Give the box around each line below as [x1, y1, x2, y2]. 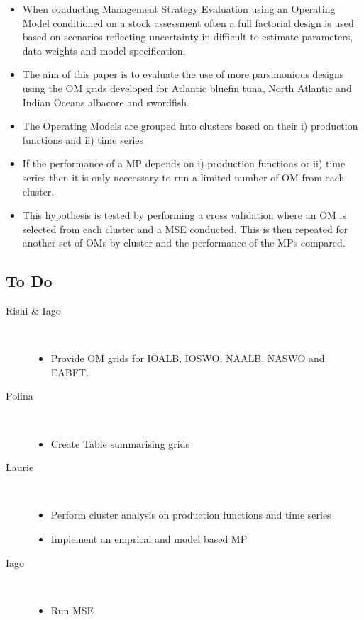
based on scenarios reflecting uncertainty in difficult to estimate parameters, [22, 29, 353, 44]
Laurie [6, 460, 34, 475]
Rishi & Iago [6, 303, 61, 318]
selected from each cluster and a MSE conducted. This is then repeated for [22, 221, 348, 236]
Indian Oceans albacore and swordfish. [22, 94, 190, 109]
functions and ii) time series [22, 132, 144, 147]
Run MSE [50, 602, 94, 617]
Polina [6, 388, 33, 403]
